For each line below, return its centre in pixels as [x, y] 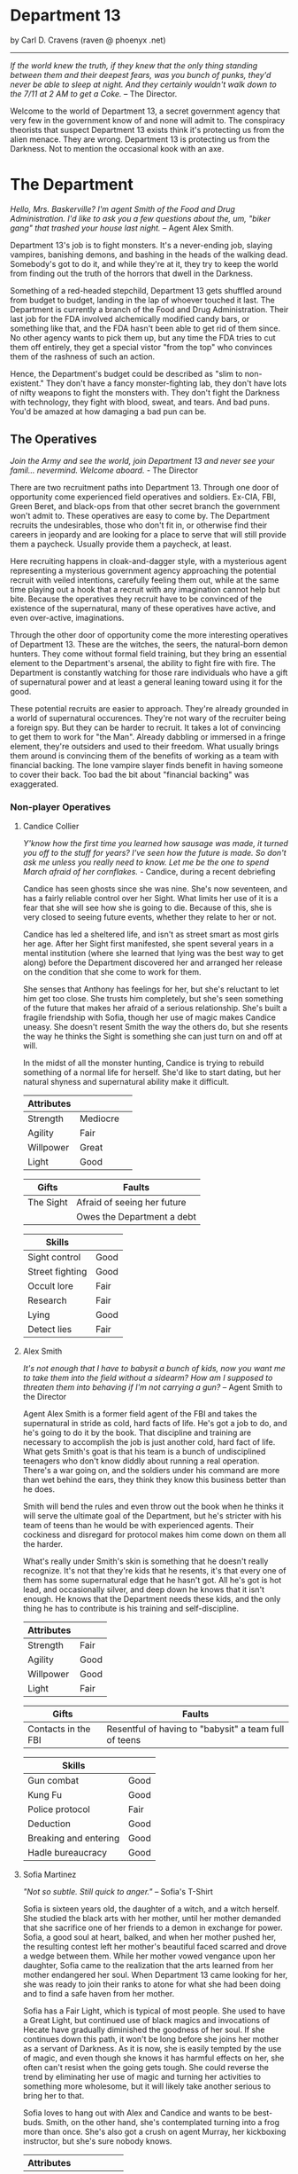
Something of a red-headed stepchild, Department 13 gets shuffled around [146, 290]
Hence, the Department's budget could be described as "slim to [126, 373]
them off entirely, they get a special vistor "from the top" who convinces [141, 347]
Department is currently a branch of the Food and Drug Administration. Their [149, 309]
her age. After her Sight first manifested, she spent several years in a [148, 943]
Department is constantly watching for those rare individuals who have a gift [149, 672]
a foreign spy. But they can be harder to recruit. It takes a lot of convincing [145, 727]
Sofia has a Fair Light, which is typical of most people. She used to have [154, 2011]
